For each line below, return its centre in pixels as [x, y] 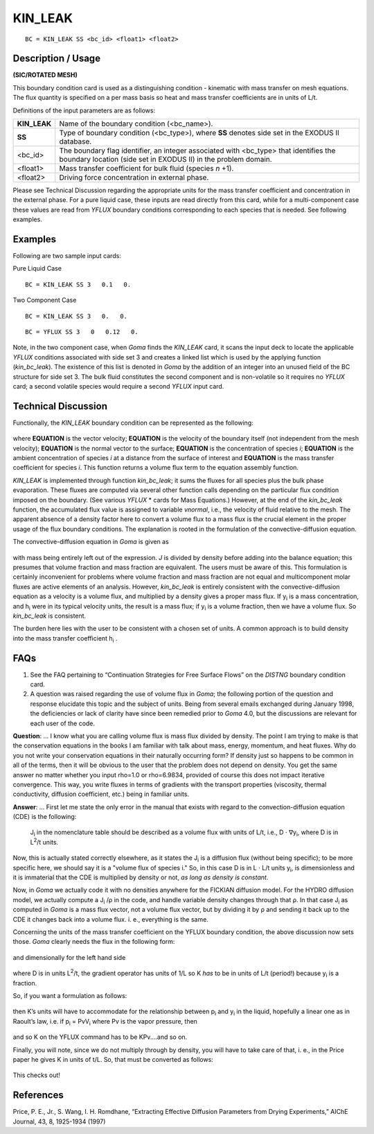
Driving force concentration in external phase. [134, 178]
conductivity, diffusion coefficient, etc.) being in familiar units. [101, 794]
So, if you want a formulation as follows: [70, 995]
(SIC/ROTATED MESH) [45, 75]
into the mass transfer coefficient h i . [65, 639]
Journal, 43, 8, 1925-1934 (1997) [59, 1122]
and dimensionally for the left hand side [69, 957]
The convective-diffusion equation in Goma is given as [91, 542]
